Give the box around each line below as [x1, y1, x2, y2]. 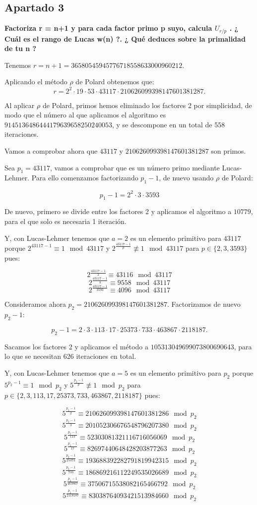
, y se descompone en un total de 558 [112, 119, 225, 129]
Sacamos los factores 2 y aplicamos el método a [4, 341, 149, 351]
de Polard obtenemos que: [75, 76, 154, 87]
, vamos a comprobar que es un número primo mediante [50, 162, 220, 172]
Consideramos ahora [4, 299, 66, 309]
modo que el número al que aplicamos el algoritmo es [4, 110, 166, 120]
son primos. [211, 145, 246, 156]
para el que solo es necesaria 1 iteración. [4, 216, 127, 226]
